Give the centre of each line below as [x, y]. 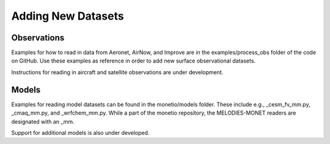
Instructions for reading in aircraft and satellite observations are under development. [117, 72]
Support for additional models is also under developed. [80, 132]
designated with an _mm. [43, 121]
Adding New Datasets [68, 16]
